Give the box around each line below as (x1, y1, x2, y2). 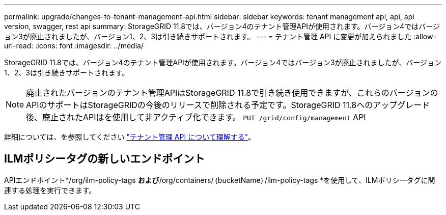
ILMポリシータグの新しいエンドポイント (4, 152, 205, 166)
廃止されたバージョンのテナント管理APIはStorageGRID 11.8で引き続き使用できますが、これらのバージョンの (26, 88, 438, 98)
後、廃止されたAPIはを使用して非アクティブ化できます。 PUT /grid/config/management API (26, 112, 366, 122)
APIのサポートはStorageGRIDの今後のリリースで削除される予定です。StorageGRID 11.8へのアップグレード (26, 100, 430, 110)
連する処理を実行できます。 (4, 185, 96, 195)
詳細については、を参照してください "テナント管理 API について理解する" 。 (4, 132, 256, 141)
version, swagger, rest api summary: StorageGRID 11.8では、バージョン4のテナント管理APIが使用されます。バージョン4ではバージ (4, 22, 440, 31)
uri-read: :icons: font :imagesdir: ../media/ (4, 41, 144, 50)
